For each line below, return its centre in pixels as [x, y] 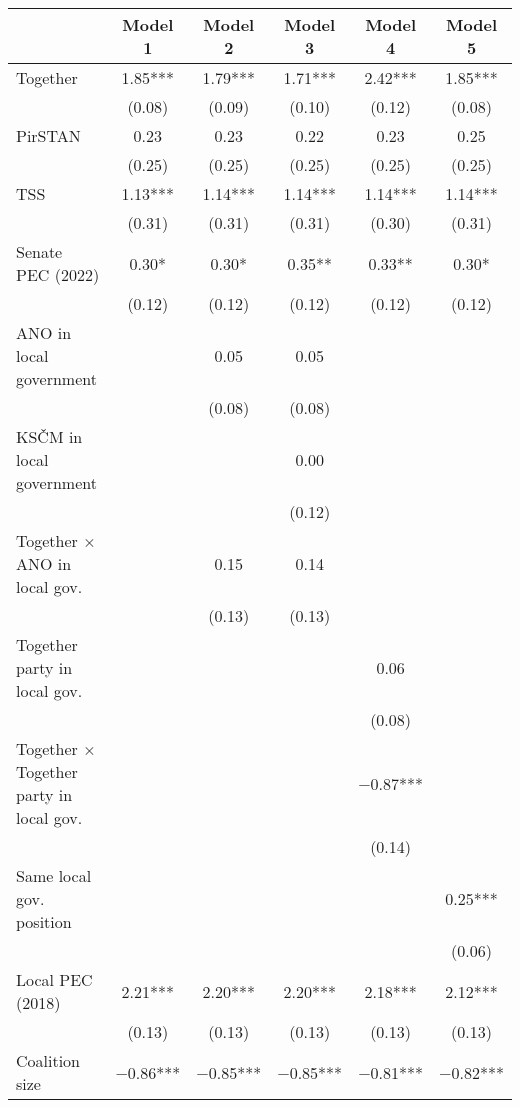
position [44, 921]
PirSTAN [48, 135]
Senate [39, 251]
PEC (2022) [58, 274]
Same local [54, 875]
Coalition [48, 1060]
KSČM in [49, 436]
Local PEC [54, 979]
